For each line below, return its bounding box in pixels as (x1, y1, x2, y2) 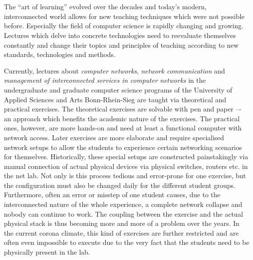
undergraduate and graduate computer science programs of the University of (4, 84, 233, 94)
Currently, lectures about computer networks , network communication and (4, 65, 225, 75)
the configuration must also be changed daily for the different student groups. (4, 180, 235, 190)
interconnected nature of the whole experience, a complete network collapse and (4, 199, 243, 209)
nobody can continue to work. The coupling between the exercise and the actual (4, 208, 243, 219)
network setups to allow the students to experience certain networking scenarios (4, 142, 242, 152)
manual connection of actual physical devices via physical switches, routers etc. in (4, 161, 248, 171)
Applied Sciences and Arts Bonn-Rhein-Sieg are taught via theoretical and (4, 94, 227, 104)
